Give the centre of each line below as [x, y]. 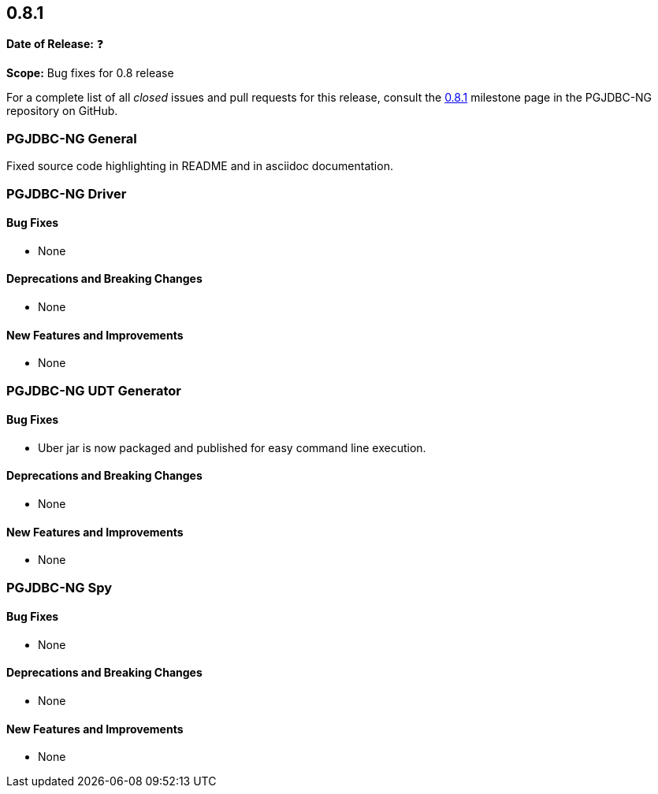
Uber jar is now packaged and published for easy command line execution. [232, 447]
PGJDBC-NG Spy [59, 587]
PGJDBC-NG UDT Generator [94, 390]
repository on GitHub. [62, 111]
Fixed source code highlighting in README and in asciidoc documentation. [200, 166]
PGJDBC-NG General [72, 138]
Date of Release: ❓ [55, 44]
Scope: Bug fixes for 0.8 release [90, 73]
